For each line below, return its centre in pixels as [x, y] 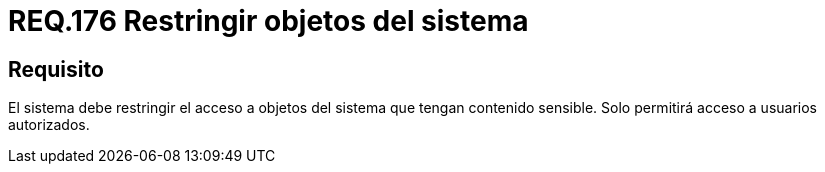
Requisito [56, 69]
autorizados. [49, 125]
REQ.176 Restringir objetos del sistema [268, 21]
